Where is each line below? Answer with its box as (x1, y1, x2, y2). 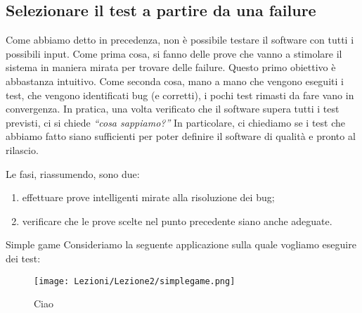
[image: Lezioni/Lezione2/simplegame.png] (34, 276, 235, 286)
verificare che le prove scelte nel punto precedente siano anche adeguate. (22, 213, 332, 228)
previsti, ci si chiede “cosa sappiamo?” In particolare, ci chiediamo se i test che (6, 115, 345, 129)
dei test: (6, 250, 41, 265)
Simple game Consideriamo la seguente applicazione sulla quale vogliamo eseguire (6, 237, 356, 252)
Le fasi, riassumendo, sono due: (6, 166, 140, 181)
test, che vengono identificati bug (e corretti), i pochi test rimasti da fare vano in (6, 87, 354, 102)
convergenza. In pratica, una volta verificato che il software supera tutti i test (6, 101, 340, 116)
